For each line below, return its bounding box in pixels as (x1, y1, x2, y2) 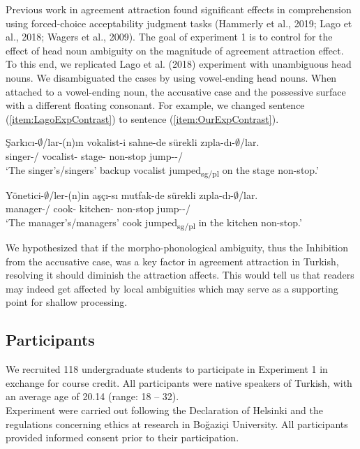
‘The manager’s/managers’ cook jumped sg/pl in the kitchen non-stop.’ (6, 214, 302, 231)
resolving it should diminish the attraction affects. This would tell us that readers (6, 267, 354, 282)
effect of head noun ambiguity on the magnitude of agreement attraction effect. (6, 43, 344, 57)
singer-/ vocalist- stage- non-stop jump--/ (6, 148, 183, 163)
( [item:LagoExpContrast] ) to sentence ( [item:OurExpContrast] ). (6, 111, 279, 126)
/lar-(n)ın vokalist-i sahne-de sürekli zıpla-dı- (43, 135, 235, 149)
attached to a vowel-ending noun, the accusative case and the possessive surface (6, 84, 346, 98)
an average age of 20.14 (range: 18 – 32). (6, 389, 179, 404)
